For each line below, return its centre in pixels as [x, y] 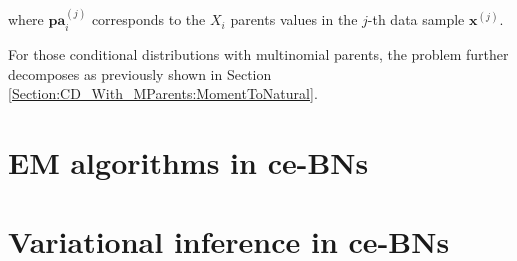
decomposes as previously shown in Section [140, 73]
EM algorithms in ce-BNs [188, 162]
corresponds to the [148, 19]
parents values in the [294, 19]
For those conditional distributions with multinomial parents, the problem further [258, 54]
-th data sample [416, 19]
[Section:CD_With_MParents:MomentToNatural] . [163, 93]
